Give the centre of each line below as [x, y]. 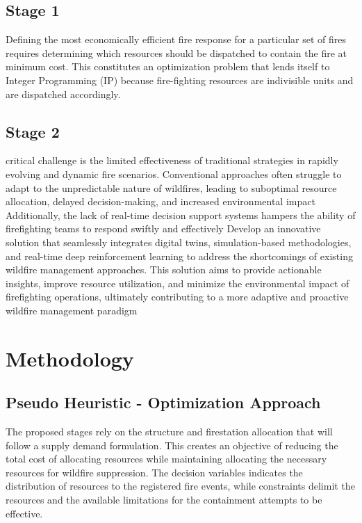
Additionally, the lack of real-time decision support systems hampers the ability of [181, 215]
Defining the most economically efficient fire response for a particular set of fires [176, 39]
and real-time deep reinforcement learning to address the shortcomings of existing [179, 256]
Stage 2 [33, 131]
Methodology [70, 358]
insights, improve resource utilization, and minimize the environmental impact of [178, 283]
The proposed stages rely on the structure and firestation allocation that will [169, 432]
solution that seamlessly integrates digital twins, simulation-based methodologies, [179, 242]
